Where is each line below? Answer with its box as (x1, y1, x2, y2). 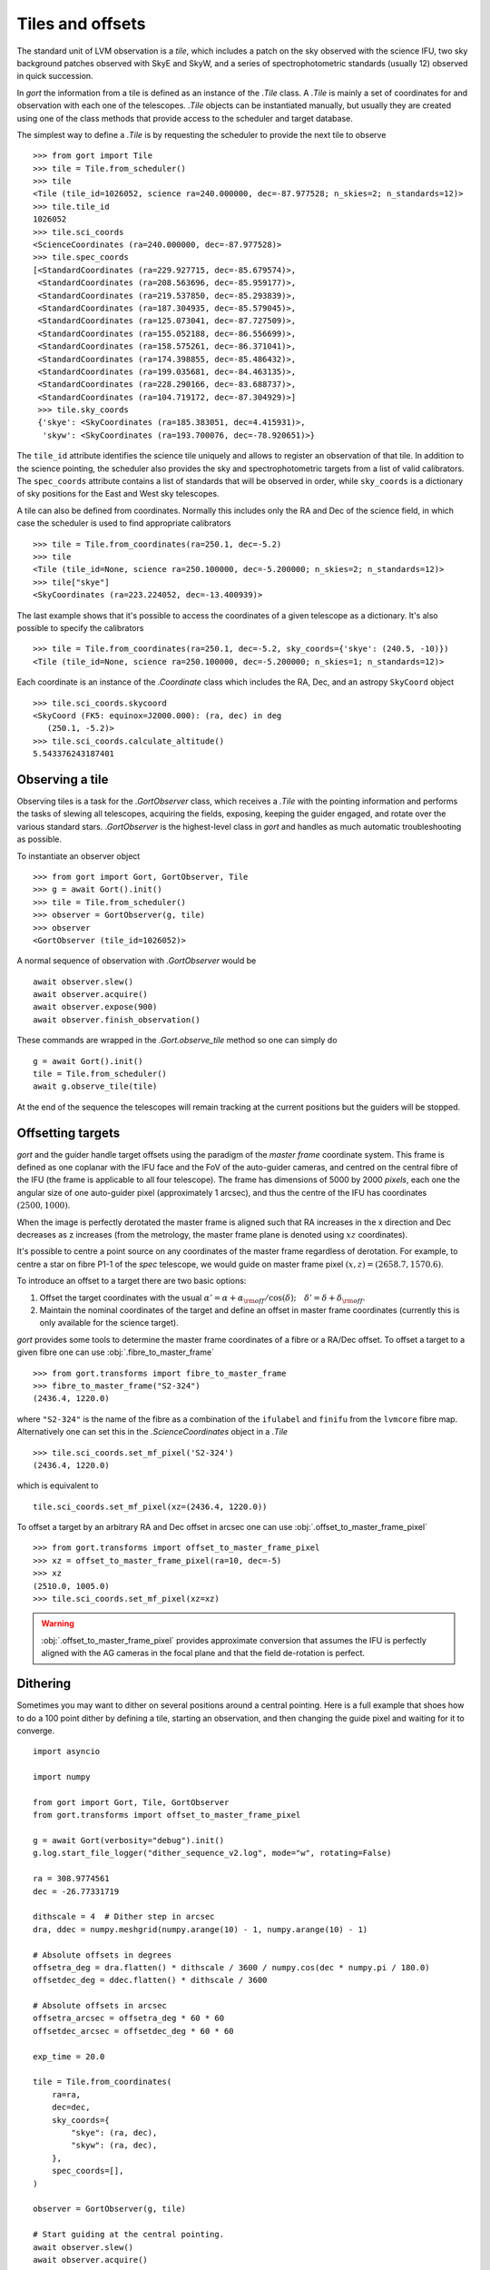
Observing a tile (16, 772, 109, 787)
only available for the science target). (39, 1318, 179, 1328)
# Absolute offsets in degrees (33, 1949, 172, 1960)
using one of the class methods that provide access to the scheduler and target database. (16, 113, 353, 123)
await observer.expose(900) (33, 1002, 158, 1012)
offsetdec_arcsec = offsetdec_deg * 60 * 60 (33, 2026, 235, 2036)
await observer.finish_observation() (33, 1014, 201, 1025)
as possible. (16, 834, 63, 844)
